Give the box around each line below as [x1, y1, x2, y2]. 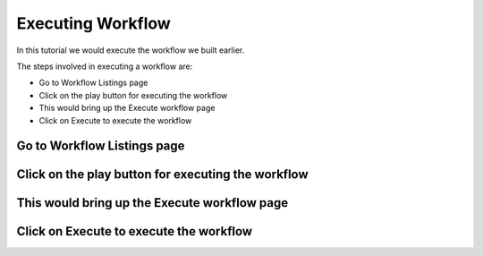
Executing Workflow [16, 13, 172, 33]
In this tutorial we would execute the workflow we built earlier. [16, 45, 245, 55]
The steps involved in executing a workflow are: [16, 61, 193, 72]
